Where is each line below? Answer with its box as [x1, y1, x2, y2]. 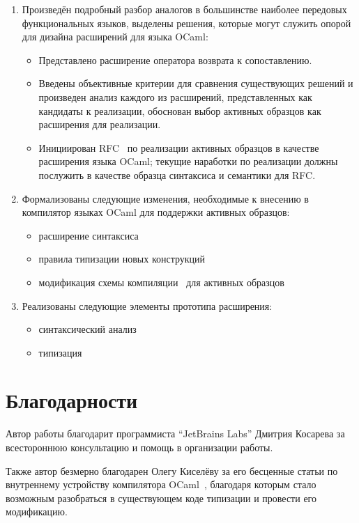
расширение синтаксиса [38, 228, 139, 242]
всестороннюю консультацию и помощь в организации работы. [6, 440, 273, 454]
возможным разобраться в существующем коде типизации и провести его [6, 490, 316, 505]
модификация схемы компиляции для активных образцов [38, 274, 284, 289]
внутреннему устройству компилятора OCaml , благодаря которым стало [6, 477, 316, 492]
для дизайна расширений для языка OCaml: [22, 29, 208, 44]
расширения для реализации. [38, 117, 161, 132]
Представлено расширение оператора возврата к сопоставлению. [38, 52, 312, 67]
